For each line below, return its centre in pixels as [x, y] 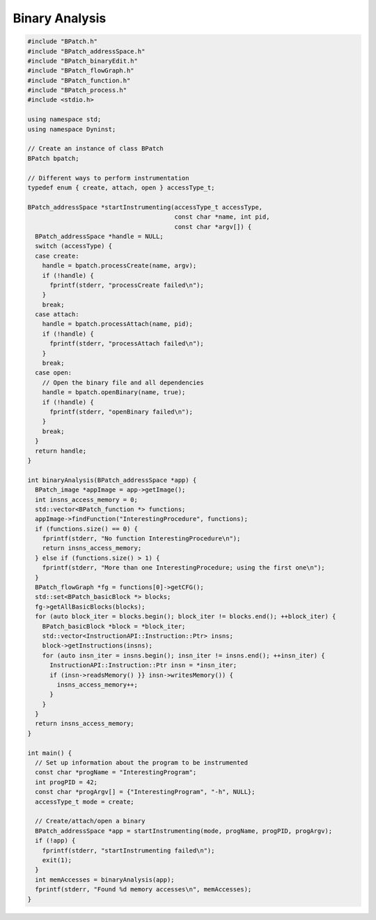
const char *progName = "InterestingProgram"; [116, 772]
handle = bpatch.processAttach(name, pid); [117, 324]
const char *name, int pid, [222, 217]
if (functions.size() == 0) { [87, 529]
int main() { [50, 753]
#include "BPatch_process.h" [77, 90]
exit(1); [57, 860]
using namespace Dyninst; [72, 129]
